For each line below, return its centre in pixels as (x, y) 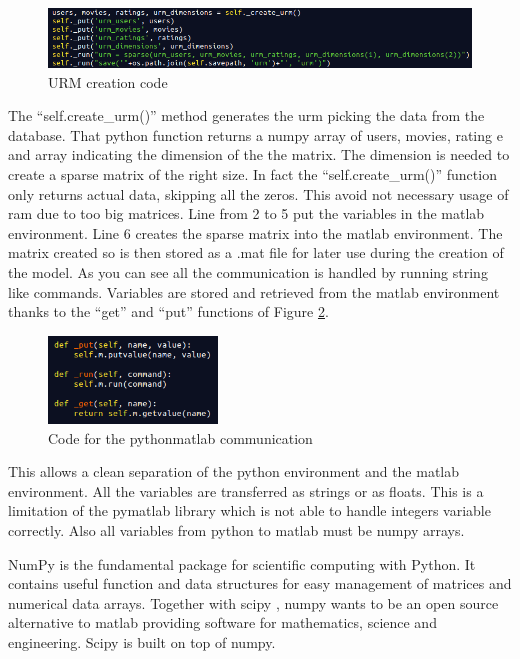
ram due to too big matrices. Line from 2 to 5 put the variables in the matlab (246, 213)
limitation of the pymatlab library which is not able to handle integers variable (249, 510)
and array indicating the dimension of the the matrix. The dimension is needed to (259, 154)
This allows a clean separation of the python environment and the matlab (234, 471)
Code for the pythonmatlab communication (180, 437)
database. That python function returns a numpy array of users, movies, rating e (255, 134)
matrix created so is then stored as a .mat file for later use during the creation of (256, 252)
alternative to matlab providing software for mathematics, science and (222, 622)
